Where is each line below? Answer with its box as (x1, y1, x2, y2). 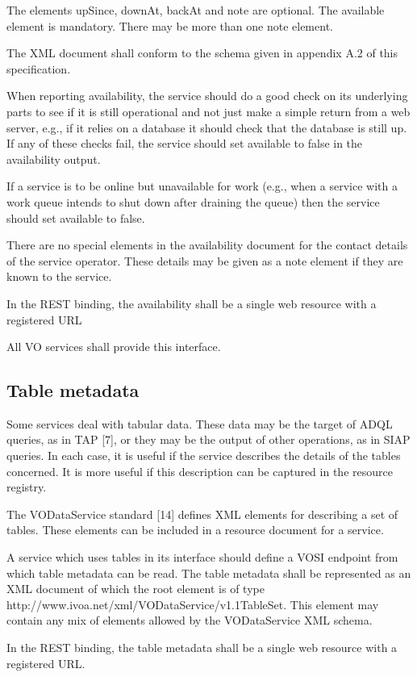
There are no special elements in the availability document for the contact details (6, 236, 408, 253)
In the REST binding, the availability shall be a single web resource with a (6, 295, 377, 311)
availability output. (6, 150, 101, 167)
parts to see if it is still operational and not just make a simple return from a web (6, 102, 411, 119)
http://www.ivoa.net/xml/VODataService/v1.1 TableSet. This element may (6, 596, 379, 612)
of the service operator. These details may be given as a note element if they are (6, 252, 403, 269)
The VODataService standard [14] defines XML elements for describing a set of (6, 505, 398, 522)
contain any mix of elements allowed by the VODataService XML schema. (6, 612, 373, 629)
